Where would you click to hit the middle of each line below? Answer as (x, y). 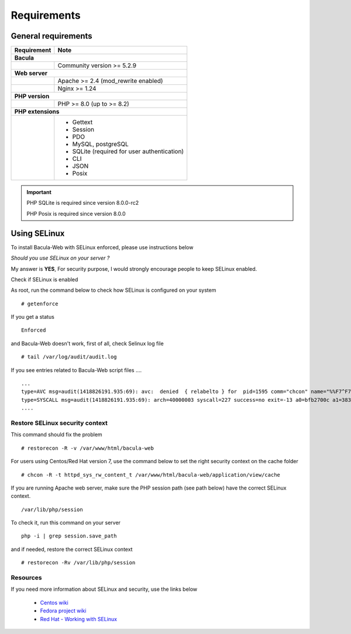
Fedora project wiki (63, 611)
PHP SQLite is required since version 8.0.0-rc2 (83, 203)
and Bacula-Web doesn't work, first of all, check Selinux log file (87, 343)
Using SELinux (38, 233)
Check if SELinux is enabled (44, 279)
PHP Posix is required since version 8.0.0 (76, 213)
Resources (26, 578)
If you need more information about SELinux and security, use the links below (104, 589)
